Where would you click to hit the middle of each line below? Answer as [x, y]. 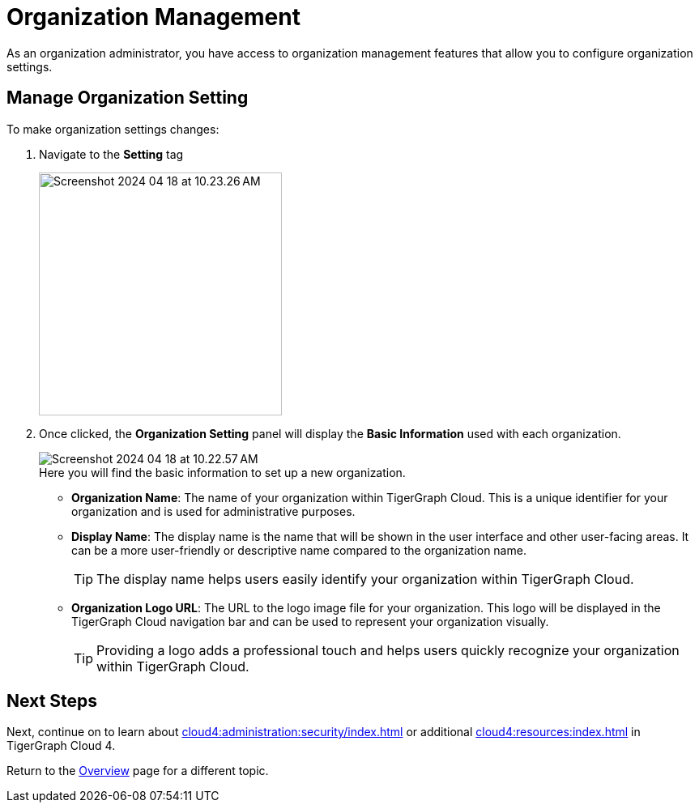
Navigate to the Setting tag [111, 154]
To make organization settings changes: [113, 129]
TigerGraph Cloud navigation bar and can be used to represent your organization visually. [310, 621]
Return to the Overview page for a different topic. [138, 771]
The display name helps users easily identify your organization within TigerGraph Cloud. [365, 579]
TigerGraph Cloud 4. [61, 746]
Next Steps [52, 701]
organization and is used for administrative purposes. [213, 511]
